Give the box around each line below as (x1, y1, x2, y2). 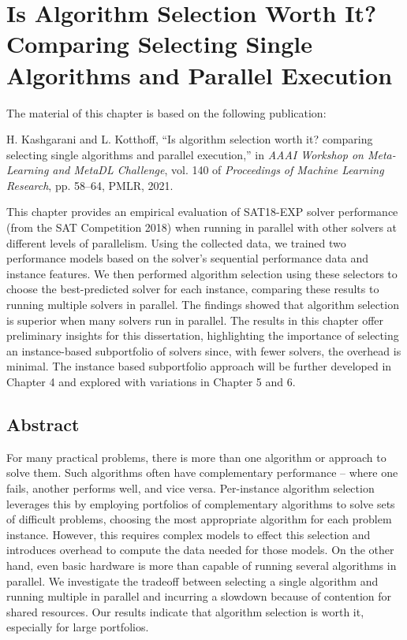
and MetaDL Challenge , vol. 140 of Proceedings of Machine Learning (52, 162, 384, 178)
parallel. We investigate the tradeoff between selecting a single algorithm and (6, 572, 379, 589)
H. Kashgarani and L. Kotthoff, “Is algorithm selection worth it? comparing (6, 131, 373, 147)
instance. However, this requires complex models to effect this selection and (6, 526, 371, 542)
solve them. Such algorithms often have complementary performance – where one (6, 464, 398, 481)
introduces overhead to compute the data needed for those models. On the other (6, 541, 394, 558)
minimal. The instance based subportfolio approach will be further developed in (6, 358, 392, 374)
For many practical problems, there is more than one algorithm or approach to (6, 448, 386, 465)
